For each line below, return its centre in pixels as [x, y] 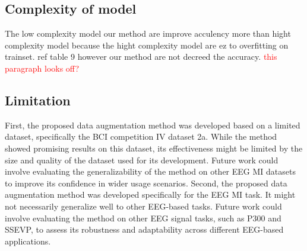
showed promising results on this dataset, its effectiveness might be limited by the [154, 148]
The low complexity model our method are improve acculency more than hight [148, 33]
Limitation [38, 100]
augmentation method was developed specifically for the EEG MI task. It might [150, 194]
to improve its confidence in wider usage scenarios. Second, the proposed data [146, 183]
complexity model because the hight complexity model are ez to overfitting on [147, 45]
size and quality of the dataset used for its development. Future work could [142, 160]
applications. [28, 241]
